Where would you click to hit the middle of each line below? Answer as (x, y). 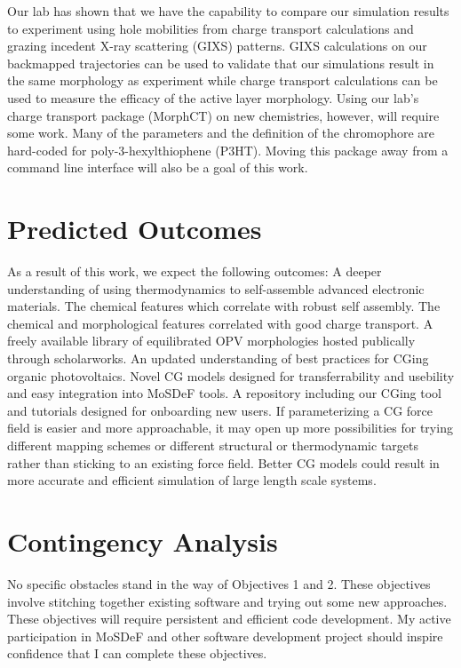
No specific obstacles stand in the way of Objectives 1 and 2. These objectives (219, 583)
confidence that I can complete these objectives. (137, 653)
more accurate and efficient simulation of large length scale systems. (192, 480)
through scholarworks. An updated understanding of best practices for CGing (218, 358)
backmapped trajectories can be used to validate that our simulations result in (221, 63)
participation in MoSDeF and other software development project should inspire (225, 636)
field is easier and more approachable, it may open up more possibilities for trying (230, 428)
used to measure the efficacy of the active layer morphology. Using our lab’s (213, 97)
